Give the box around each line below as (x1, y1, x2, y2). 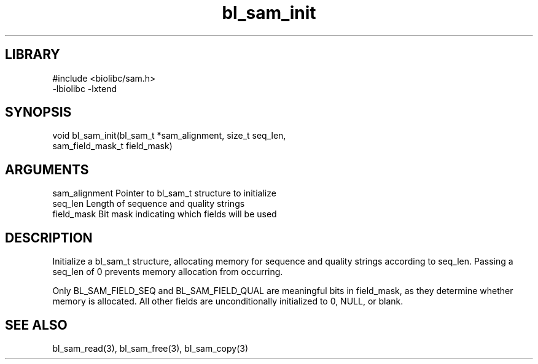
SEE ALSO (5, 317, 68, 333)
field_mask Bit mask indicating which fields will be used (52, 209, 277, 220)
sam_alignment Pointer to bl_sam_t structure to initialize (52, 188, 276, 199)
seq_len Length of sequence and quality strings (52, 198, 245, 209)
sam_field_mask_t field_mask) (52, 141, 173, 152)
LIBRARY (5, 47, 60, 63)
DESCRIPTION (5, 230, 93, 246)
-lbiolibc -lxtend (52, 83, 117, 94)
